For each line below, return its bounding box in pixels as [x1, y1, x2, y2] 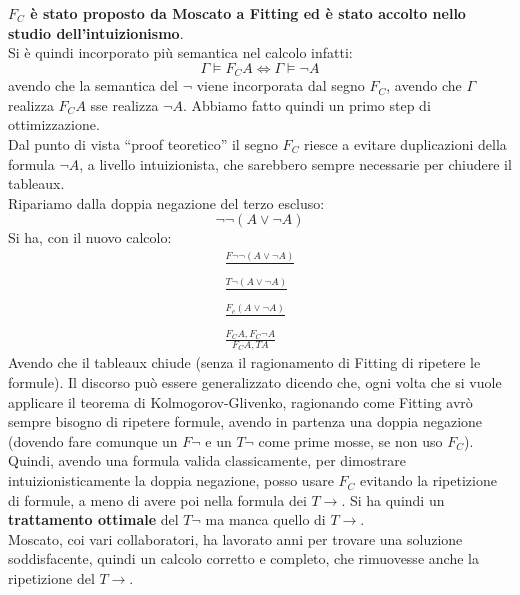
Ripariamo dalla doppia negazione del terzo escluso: [8, 192, 325, 213]
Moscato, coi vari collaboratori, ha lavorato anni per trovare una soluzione [8, 528, 463, 549]
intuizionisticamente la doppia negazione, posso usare [8, 470, 334, 491]
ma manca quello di [205, 509, 326, 530]
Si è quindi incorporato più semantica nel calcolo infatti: [8, 42, 353, 63]
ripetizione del [8, 568, 95, 589]
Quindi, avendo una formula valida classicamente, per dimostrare [8, 450, 406, 471]
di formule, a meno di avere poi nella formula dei [8, 489, 307, 510]
